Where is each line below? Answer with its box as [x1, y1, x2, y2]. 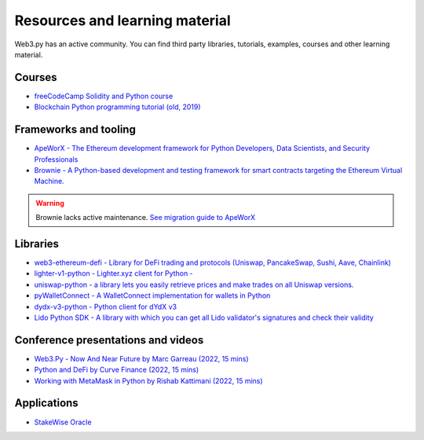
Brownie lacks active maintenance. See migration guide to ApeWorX [35, 213, 256, 222]
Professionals [34, 154, 79, 164]
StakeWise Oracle [34, 417, 92, 427]
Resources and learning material [14, 12, 231, 29]
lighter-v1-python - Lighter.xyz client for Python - [34, 269, 194, 278]
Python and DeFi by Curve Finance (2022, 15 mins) [34, 365, 199, 375]
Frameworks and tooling [14, 123, 137, 137]
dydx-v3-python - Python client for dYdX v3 [34, 302, 177, 311]
